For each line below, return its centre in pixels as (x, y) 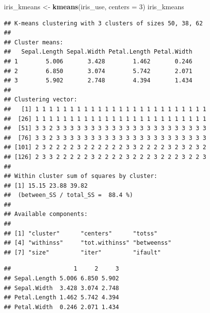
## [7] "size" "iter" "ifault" (83, 252)
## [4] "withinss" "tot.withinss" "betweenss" (88, 243)
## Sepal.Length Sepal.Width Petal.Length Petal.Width (98, 52)
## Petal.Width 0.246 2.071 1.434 (62, 307)
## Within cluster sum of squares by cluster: (81, 176)
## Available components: (46, 214)
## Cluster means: (34, 42)
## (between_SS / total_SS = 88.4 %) (68, 195)
